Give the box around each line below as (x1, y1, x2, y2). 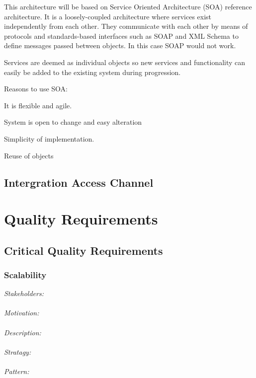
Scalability (4, 268, 47, 281)
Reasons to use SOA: (4, 83, 68, 94)
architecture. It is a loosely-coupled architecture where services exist (4, 11, 212, 21)
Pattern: (4, 366, 29, 377)
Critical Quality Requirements (4, 242, 163, 258)
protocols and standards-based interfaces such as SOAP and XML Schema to (4, 30, 239, 41)
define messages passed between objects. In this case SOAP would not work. (4, 40, 236, 51)
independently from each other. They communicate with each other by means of (4, 21, 248, 31)
